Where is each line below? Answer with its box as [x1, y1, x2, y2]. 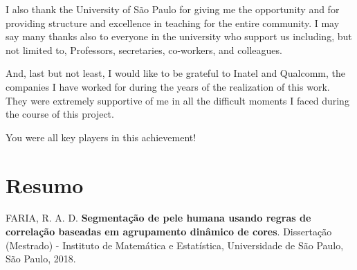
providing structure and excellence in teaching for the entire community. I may [6, 15, 340, 30]
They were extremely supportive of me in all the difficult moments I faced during [6, 93, 349, 107]
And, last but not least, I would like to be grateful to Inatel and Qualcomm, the [6, 66, 345, 80]
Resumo [6, 170, 84, 199]
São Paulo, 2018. [6, 251, 76, 266]
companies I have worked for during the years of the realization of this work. [6, 79, 330, 93]
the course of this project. [6, 107, 114, 121]
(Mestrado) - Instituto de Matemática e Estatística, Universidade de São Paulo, [6, 237, 344, 252]
